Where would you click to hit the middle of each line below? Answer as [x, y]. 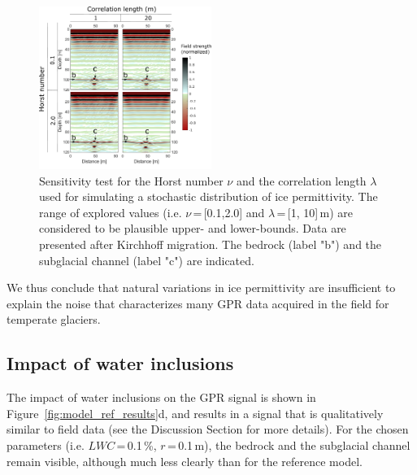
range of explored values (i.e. [111, 212]
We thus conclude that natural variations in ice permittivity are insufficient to [201, 288]
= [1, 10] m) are [315, 212]
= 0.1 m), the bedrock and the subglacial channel [289, 444]
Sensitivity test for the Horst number [131, 180]
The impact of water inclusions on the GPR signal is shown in [161, 397]
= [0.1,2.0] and [229, 212]
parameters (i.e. [46, 444]
